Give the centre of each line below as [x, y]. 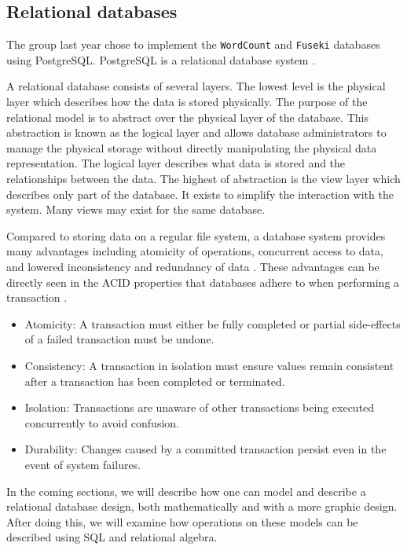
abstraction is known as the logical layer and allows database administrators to [196, 132]
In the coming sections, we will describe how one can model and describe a [186, 491]
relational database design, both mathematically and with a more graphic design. [202, 506]
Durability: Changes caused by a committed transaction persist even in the [205, 449]
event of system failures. [83, 464]
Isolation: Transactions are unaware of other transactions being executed [200, 407]
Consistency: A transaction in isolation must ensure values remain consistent [209, 365]
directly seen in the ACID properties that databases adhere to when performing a [203, 282]
